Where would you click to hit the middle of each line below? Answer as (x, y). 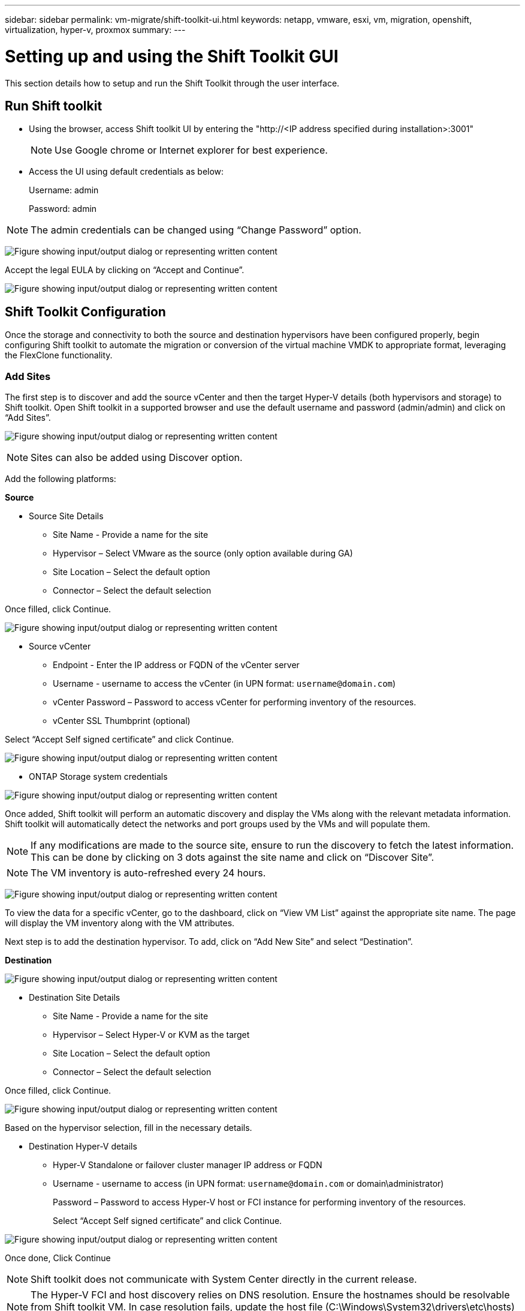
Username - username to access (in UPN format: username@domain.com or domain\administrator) (248, 1183)
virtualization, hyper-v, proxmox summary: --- (95, 30)
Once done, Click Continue (58, 1258)
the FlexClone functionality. (59, 355)
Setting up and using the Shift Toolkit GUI (172, 56)
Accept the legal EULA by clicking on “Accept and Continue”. (125, 270)
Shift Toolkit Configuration (85, 312)
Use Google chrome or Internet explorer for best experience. (191, 150)
